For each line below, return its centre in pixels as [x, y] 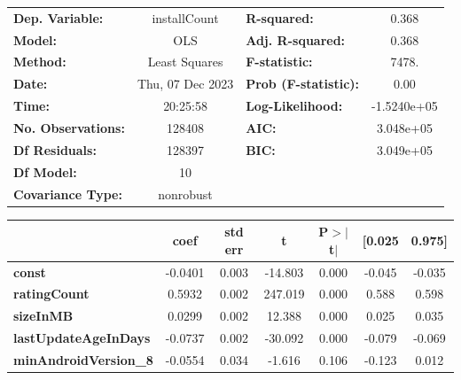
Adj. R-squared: [296, 39]
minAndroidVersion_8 [83, 359]
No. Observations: [69, 127]
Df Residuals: [55, 149]
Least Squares [185, 62]
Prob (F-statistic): [303, 84]
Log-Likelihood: [294, 106]
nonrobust [185, 194]
